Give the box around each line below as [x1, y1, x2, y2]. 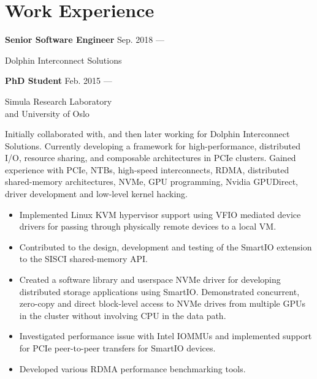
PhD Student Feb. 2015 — [5, 74, 112, 87]
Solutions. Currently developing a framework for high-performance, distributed [5, 139, 300, 152]
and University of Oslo [5, 107, 90, 119]
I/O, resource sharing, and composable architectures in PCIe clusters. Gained [5, 151, 296, 164]
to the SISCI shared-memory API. [19, 252, 148, 265]
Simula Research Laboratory [5, 94, 112, 107]
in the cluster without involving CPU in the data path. [19, 309, 226, 321]
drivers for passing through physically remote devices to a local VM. [19, 220, 277, 233]
